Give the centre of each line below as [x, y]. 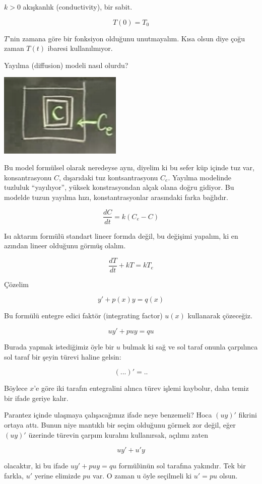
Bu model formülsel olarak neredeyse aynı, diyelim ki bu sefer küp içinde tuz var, [129, 167]
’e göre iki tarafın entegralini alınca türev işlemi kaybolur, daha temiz [141, 388]
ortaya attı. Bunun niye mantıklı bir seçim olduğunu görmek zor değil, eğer [120, 424]
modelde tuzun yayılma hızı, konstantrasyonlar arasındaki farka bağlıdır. [116, 197]
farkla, [14, 475]
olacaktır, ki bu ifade [36, 466]
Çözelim [16, 284]
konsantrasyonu [28, 177]
